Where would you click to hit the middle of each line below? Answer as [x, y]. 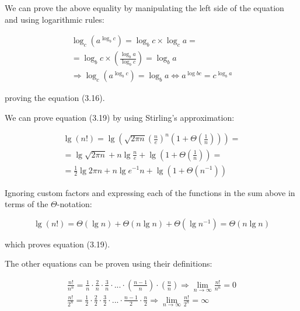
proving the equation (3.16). [55, 98]
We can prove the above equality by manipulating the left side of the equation [144, 8]
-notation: [74, 204]
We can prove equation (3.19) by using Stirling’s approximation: [120, 117]
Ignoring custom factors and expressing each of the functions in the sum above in [150, 192]
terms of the [27, 204]
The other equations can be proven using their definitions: [109, 263]
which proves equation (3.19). [57, 244]
